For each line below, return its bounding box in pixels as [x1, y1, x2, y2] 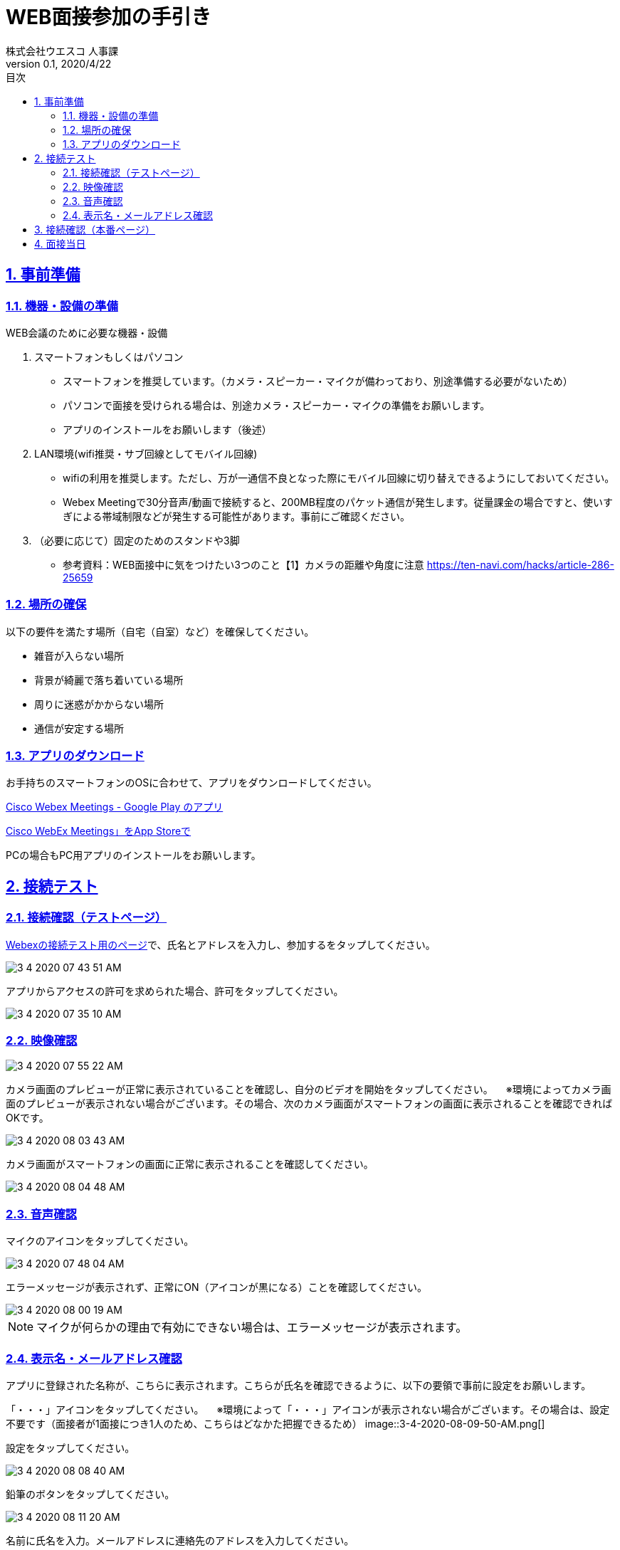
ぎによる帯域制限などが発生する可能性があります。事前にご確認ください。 [63, 510, 410, 522]
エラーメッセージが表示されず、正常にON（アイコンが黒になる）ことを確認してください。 [6, 1281, 427, 1294]
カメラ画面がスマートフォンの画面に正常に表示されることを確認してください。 [6, 1158, 374, 1171]
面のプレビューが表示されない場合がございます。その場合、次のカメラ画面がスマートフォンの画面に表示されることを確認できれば [6, 1097, 613, 1110]
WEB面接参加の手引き [6, 5, 211, 29]
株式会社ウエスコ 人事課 [6, 44, 118, 57]
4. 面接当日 [34, 237, 86, 250]
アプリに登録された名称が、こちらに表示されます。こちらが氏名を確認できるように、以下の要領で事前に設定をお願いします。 [6, 1378, 592, 1391]
